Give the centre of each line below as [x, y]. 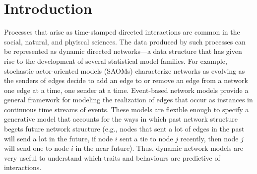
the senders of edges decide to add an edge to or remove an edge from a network [126, 80]
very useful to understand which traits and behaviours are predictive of [112, 157]
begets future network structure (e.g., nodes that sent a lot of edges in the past [124, 129]
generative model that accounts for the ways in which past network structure [121, 119]
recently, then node [209, 138]
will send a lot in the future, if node [59, 138]
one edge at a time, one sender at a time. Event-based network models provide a [126, 90]
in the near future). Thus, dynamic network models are [160, 148]
